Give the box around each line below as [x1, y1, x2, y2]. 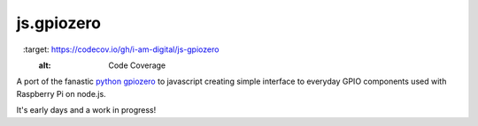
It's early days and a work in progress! [16, 105, 157, 115]
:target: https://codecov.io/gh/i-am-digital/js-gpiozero [22, 44, 220, 55]
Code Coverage [108, 60, 166, 70]
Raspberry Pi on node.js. [16, 88, 106, 99]
